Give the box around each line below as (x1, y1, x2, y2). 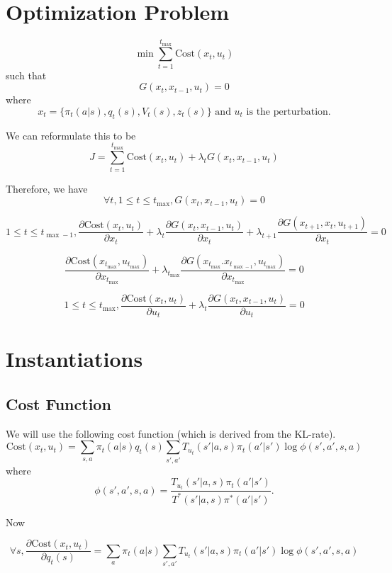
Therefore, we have (6, 181, 88, 195)
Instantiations (6, 344, 143, 373)
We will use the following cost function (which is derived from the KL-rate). (6, 426, 336, 441)
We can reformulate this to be (6, 127, 136, 142)
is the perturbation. (246, 106, 331, 117)
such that (6, 67, 47, 82)
